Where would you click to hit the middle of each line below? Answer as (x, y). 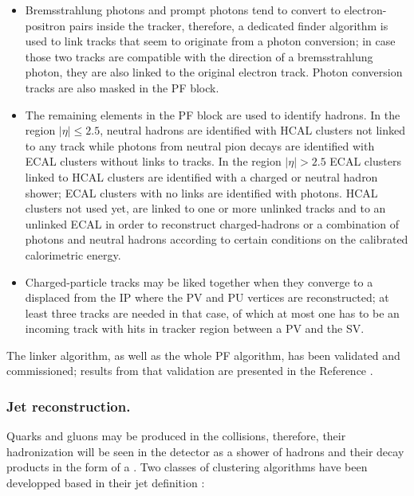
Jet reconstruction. (69, 406)
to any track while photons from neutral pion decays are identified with (200, 145)
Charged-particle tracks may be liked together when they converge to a (199, 281)
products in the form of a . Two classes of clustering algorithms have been (187, 467)
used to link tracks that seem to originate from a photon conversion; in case (210, 41)
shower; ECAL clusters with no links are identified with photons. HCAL (201, 192)
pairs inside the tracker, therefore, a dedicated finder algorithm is (229, 25)
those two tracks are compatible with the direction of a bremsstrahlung (199, 56)
